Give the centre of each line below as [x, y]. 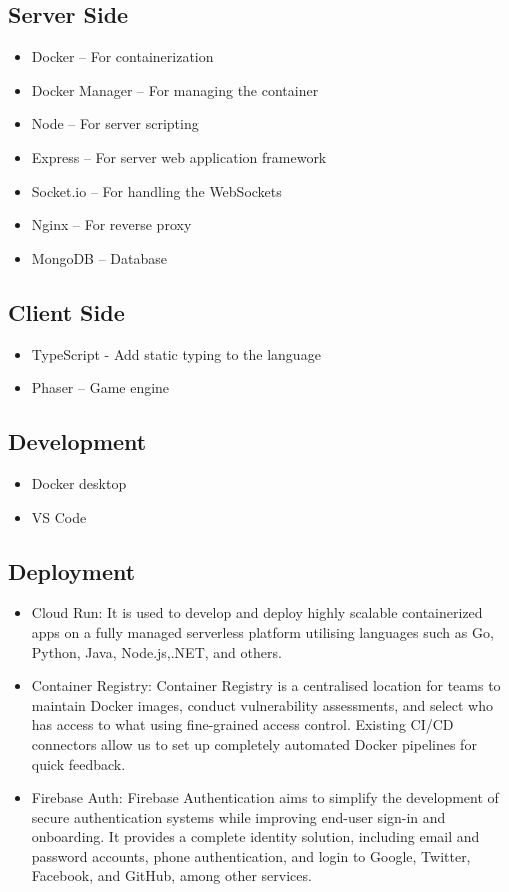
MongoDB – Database [99, 257]
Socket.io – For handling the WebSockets [156, 190]
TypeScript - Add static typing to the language [176, 353]
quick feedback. [78, 763]
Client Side [66, 311]
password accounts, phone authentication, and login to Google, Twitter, [251, 855]
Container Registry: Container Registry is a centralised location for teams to [266, 685]
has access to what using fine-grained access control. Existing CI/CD [242, 724]
